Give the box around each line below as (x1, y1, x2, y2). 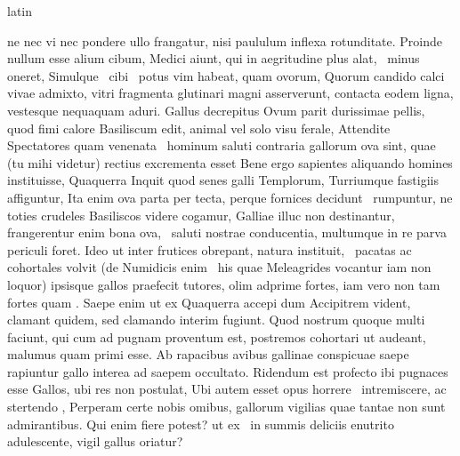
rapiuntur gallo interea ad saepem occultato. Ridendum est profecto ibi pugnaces (7, 362, 448, 380)
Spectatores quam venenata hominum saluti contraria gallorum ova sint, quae (7, 136, 436, 155)
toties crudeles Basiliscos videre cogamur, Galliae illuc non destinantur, (7, 205, 395, 224)
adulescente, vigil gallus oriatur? (7, 432, 183, 451)
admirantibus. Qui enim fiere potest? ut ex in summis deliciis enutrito (7, 414, 394, 433)
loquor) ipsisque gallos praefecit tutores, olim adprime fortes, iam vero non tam (7, 275, 440, 293)
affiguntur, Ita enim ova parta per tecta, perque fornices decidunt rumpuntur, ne (7, 188, 453, 206)
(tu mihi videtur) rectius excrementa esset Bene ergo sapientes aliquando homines (7, 153, 453, 172)
